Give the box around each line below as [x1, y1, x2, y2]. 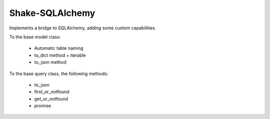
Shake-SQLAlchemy [9, 7, 95, 18]
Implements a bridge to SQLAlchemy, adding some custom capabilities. [9, 25, 156, 31]
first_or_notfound [34, 89, 69, 95]
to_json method [34, 59, 67, 65]
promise [34, 103, 51, 109]
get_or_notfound [34, 96, 68, 102]
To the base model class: [9, 34, 61, 40]
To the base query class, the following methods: [9, 70, 108, 77]
